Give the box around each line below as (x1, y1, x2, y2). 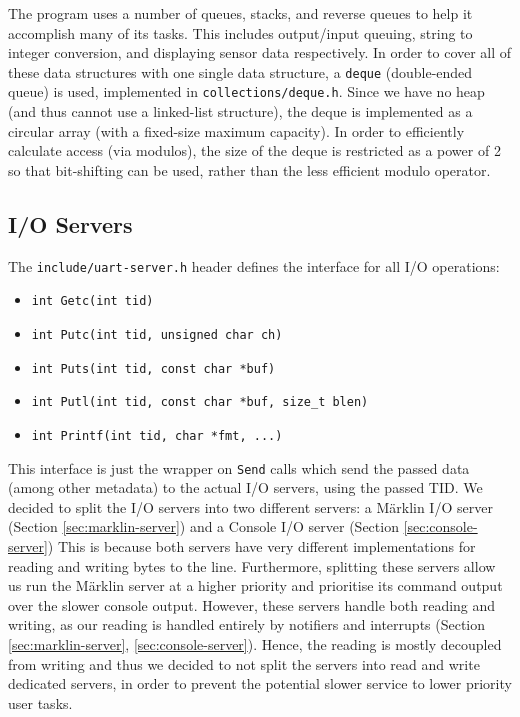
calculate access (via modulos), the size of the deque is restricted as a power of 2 (8, 140, 501, 161)
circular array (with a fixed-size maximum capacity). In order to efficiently (8, 120, 465, 141)
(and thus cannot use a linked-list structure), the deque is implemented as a (8, 101, 473, 122)
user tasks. (8, 692, 73, 713)
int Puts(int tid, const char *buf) (31, 361, 276, 376)
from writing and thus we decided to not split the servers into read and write (8, 653, 480, 674)
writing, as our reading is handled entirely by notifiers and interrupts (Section (8, 614, 486, 635)
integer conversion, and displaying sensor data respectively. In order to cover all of (8, 42, 512, 63)
